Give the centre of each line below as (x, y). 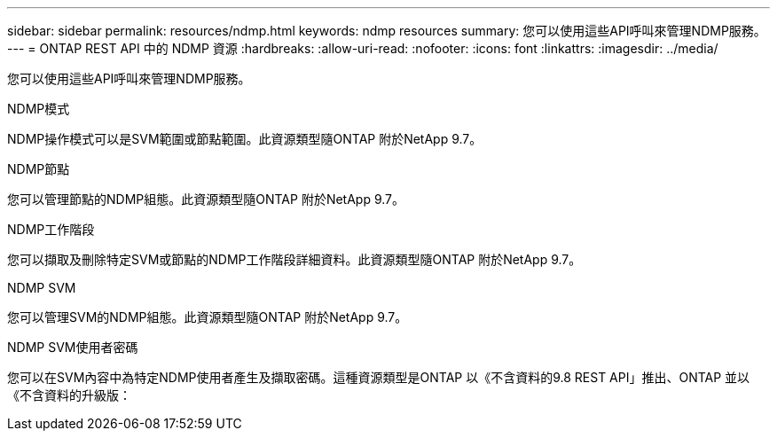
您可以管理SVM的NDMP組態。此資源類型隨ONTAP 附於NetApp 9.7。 (208, 317)
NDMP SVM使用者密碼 (73, 347)
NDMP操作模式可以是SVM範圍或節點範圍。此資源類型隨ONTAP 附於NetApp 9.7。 (245, 139)
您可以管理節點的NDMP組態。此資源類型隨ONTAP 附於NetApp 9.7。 (206, 199)
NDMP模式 (39, 109)
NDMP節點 (39, 169)
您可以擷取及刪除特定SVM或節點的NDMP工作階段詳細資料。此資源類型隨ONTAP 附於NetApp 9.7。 (294, 259)
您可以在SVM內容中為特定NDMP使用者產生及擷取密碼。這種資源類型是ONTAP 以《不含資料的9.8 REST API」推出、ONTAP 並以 (379, 377)
